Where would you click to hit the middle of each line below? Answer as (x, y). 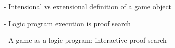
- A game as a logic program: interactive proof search (85, 40)
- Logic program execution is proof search (68, 23)
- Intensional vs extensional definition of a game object (88, 6)
